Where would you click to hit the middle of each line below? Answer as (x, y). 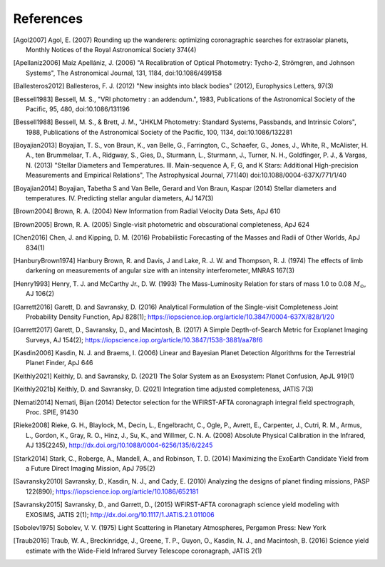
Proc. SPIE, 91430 (52, 412)
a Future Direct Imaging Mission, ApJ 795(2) (91, 468)
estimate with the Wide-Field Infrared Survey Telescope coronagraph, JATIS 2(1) (144, 551)
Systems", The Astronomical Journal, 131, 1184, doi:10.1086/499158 (124, 73)
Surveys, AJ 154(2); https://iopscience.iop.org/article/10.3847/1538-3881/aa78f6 (144, 339)
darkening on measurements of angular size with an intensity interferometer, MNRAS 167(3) (160, 270)
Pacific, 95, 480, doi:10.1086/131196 (78, 109)
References (48, 19)
